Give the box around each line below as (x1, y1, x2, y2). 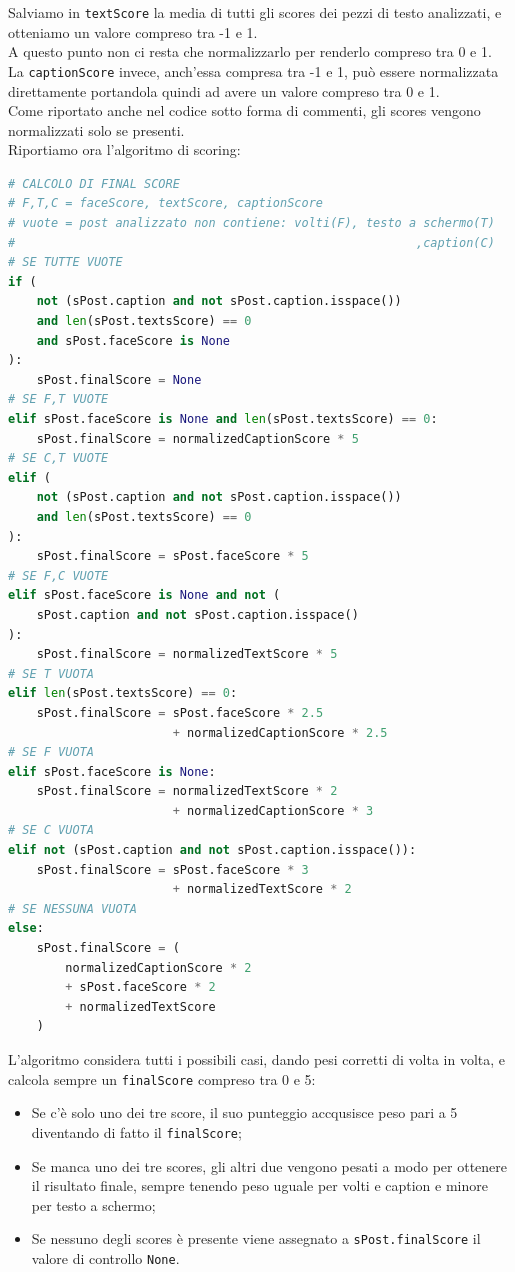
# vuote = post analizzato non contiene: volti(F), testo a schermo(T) (8, 216, 495, 231)
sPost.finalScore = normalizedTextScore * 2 (36, 784, 338, 799)
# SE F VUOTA (8, 745, 94, 760)
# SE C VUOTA (8, 823, 94, 838)
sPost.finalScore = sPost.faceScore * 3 (36, 862, 309, 877)
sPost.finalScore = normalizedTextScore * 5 (36, 647, 338, 662)
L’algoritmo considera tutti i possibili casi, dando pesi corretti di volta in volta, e (8, 1049, 505, 1069)
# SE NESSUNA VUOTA (8, 901, 137, 916)
